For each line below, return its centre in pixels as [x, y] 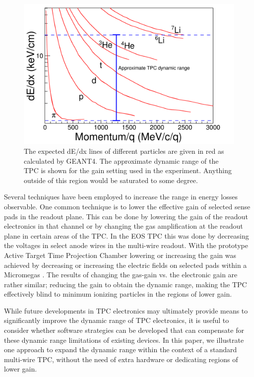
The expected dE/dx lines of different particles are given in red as [124, 151]
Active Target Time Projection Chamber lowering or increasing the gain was [120, 255]
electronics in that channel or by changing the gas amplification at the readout [124, 226]
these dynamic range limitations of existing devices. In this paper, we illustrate [124, 340]
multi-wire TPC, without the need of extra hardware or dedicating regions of [121, 359]
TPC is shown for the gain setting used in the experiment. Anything [128, 170]
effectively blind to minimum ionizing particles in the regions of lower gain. [118, 294]
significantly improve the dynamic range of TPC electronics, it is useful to [117, 320]
